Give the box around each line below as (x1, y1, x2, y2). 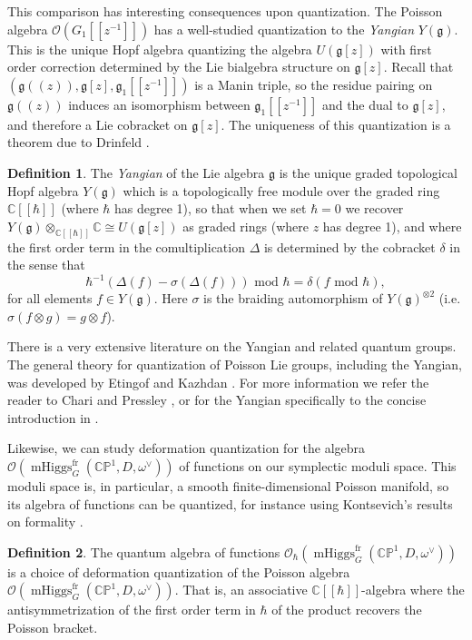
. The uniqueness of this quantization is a (221, 114, 451, 133)
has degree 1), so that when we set (114, 199, 307, 218)
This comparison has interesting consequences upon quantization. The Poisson (7, 2, 443, 20)
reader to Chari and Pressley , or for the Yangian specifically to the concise (7, 390, 427, 409)
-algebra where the (361, 580, 465, 599)
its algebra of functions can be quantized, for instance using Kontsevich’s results (7, 494, 453, 513)
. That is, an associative (174, 580, 308, 599)
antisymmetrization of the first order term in (7, 600, 256, 619)
